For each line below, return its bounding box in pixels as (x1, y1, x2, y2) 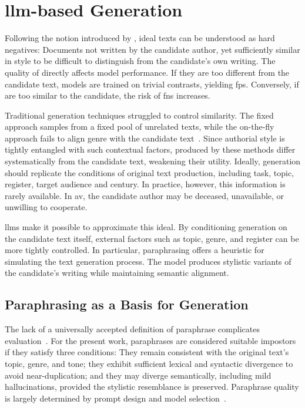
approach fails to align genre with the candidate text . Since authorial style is (5, 131, 285, 144)
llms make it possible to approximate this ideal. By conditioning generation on (5, 221, 287, 233)
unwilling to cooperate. (5, 201, 88, 213)
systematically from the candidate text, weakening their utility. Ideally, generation (5, 155, 301, 167)
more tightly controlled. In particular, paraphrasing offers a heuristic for (5, 244, 264, 256)
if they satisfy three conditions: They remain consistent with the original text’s (5, 346, 289, 358)
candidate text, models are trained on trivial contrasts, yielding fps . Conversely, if (5, 77, 299, 90)
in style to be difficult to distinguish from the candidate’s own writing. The (5, 55, 276, 67)
